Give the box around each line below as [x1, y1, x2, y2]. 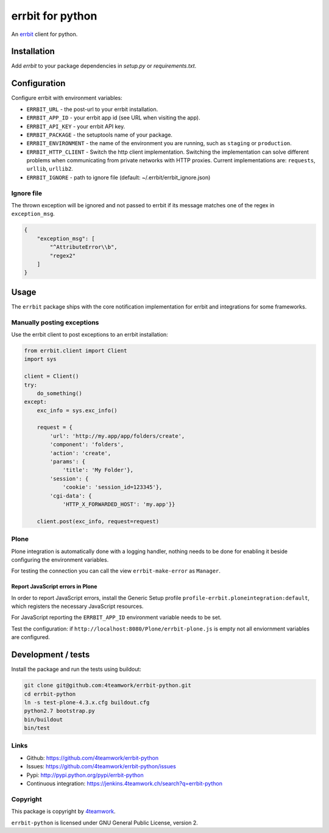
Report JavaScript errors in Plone [11, 583, 97, 590]
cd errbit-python [24, 690, 76, 698]
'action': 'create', [49, 449, 111, 457]
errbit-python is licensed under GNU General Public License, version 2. [11, 819, 198, 826]
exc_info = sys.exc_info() [37, 407, 118, 414]
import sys [24, 356, 57, 363]
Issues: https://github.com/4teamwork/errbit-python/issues [26, 763, 176, 770]
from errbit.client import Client [24, 347, 127, 354]
